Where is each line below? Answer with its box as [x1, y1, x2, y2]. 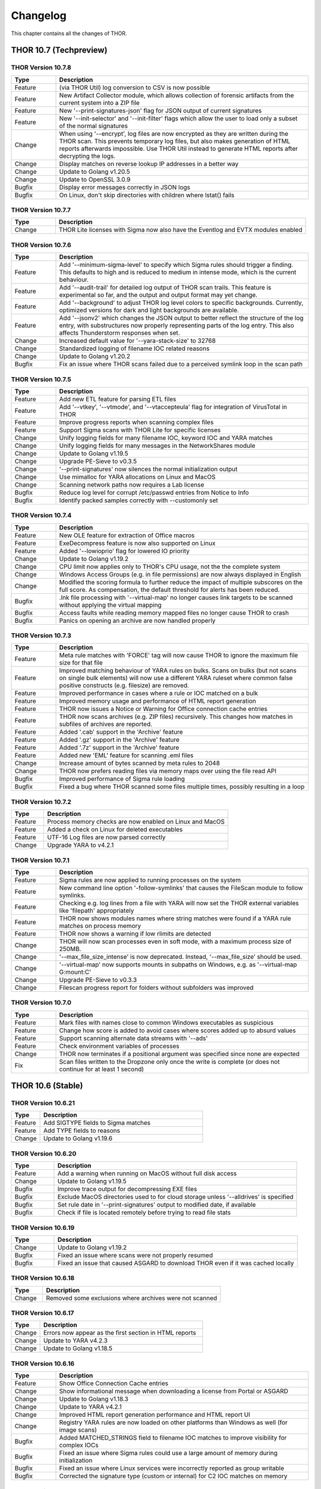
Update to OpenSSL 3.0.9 [59, 175, 131, 183]
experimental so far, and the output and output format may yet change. [59, 291, 258, 299]
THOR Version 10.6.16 [11, 1359, 75, 1367]
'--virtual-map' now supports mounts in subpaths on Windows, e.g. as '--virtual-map [59, 960, 297, 968]
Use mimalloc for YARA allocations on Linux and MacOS [59, 472, 216, 481]
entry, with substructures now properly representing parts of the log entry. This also [59, 322, 294, 330]
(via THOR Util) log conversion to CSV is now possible [59, 83, 210, 92]
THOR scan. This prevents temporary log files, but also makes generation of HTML [59, 137, 291, 145]
